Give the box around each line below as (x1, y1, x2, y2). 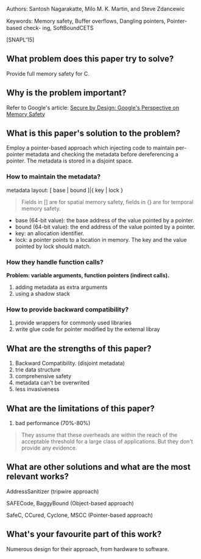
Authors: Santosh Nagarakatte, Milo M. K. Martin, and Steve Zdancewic (6, 5, 185, 12)
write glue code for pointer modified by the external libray (15, 326, 160, 333)
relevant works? (6, 472, 69, 482)
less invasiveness (15, 385, 60, 393)
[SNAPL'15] (6, 36, 35, 43)
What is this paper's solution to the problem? (6, 128, 181, 139)
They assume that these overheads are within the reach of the (21, 431, 178, 439)
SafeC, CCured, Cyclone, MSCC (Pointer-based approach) (6, 511, 153, 519)
